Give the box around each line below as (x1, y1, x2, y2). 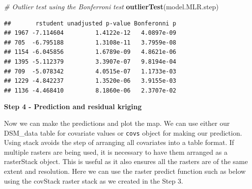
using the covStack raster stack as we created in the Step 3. (4, 175, 183, 186)
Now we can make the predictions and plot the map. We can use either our (4, 118, 230, 128)
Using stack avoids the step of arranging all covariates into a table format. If (4, 137, 234, 147)
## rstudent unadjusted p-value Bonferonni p (4, 20, 176, 27)
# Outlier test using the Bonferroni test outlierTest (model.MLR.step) (4, 1, 219, 11)
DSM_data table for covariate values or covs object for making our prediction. (4, 127, 242, 138)
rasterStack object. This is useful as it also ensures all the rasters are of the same (4, 156, 248, 166)
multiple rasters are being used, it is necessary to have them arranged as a (4, 146, 227, 157)
